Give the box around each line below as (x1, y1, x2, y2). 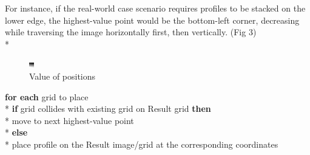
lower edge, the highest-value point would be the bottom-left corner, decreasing (5, 13, 300, 26)
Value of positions (29, 69, 96, 82)
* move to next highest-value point (5, 114, 134, 126)
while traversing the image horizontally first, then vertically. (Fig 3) (5, 26, 257, 38)
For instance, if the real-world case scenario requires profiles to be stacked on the (5, 2, 306, 14)
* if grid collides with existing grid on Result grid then (5, 102, 211, 115)
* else (5, 126, 28, 139)
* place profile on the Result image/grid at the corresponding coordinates (5, 137, 278, 150)
